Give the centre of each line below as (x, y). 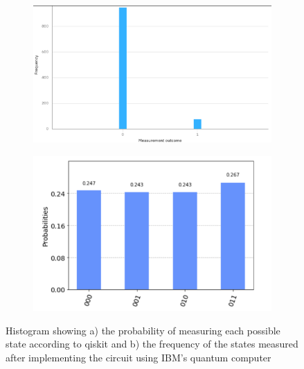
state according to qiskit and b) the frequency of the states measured (152, 344)
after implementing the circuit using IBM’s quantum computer (138, 357)
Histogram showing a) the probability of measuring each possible (143, 330)
